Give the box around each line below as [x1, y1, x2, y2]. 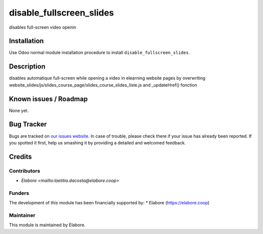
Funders [9, 190, 29, 197]
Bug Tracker [9, 120, 47, 128]
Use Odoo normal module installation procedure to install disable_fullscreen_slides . [9, 50, 190, 55]
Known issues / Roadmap [9, 95, 88, 103]
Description [9, 62, 46, 71]
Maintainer [9, 212, 36, 219]
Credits [9, 152, 32, 161]
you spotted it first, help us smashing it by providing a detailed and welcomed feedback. [9, 140, 186, 145]
